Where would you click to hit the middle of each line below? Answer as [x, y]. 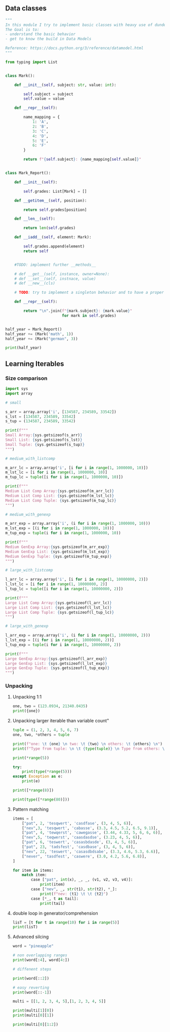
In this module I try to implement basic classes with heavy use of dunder [87, 25]
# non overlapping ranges [40, 955]
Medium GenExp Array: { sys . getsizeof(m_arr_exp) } [57, 547]
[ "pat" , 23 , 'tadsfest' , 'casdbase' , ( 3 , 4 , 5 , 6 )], [79, 847]
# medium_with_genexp [28, 514]
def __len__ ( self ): [35, 219]
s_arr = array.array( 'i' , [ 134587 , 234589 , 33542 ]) [61, 412]
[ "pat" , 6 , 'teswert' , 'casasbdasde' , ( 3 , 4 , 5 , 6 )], [80, 842]
